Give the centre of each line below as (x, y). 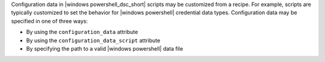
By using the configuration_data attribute (82, 32)
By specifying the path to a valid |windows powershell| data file (105, 48)
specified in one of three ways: (50, 21)
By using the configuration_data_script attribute (93, 40)
